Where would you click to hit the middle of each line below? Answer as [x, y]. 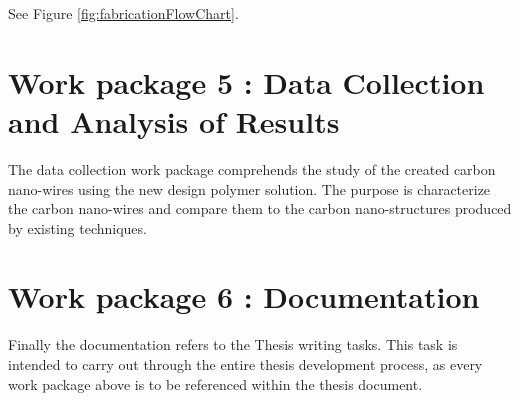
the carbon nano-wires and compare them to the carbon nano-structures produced [260, 208]
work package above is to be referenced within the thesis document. [215, 383]
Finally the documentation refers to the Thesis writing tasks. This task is [233, 344]
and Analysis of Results [174, 120]
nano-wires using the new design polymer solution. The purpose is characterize [249, 188]
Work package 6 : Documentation [244, 296]
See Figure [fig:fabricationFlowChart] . [123, 13]
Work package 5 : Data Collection [246, 81]
